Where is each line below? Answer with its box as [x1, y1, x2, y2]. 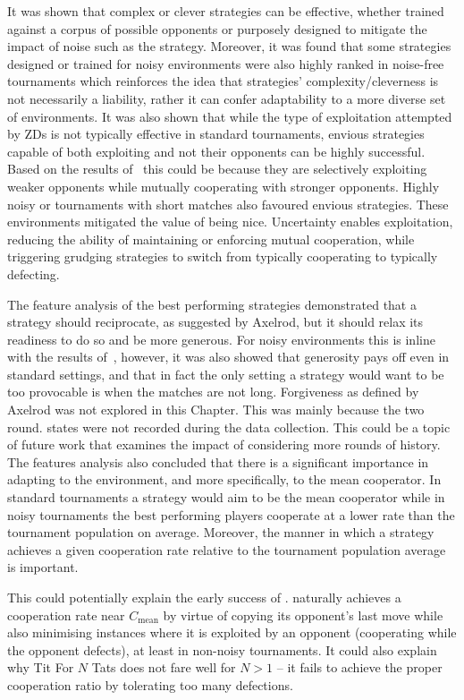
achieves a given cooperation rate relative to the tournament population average [7, 540, 446, 559]
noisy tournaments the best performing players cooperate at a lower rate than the [7, 505, 455, 524]
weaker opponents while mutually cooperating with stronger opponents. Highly [7, 176, 440, 195]
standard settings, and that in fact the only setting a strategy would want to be [7, 364, 444, 383]
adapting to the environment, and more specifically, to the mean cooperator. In [7, 470, 442, 489]
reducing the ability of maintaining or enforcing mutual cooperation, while [7, 229, 415, 248]
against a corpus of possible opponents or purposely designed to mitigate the [7, 19, 427, 38]
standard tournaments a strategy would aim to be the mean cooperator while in [7, 488, 445, 507]
